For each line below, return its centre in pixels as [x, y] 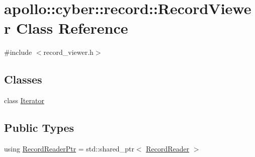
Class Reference [72, 28]
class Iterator [24, 100]
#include [18, 52]
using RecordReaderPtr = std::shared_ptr [69, 148]
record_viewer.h [68, 52]
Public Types [39, 128]
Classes [23, 79]
